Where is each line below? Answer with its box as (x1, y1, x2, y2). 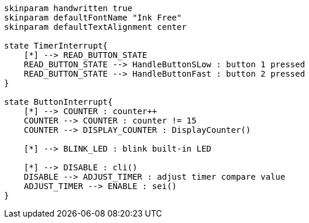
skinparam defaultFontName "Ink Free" (4, 13, 182, 22)
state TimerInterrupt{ (4, 41, 108, 50)
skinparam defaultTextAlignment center (4, 22, 187, 32)
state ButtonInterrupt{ (4, 97, 113, 107)
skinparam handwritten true (4, 4, 133, 13)
